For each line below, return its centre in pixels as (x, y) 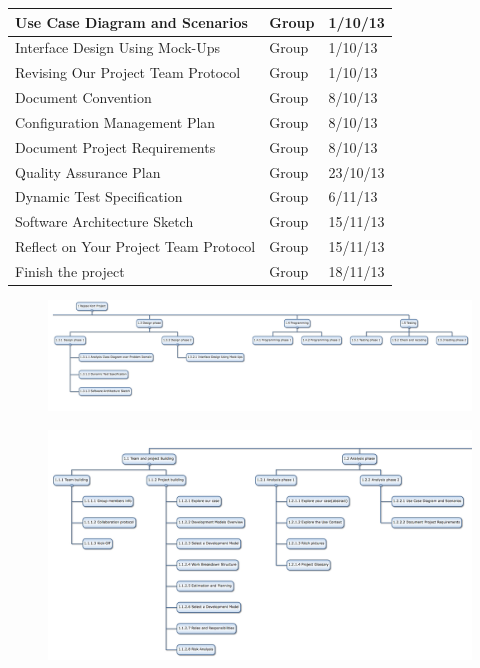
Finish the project (70, 270)
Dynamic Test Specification (99, 196)
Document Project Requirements (115, 146)
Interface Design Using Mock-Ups (118, 47)
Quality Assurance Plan (88, 171)
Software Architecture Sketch (104, 221)
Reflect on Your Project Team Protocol (135, 246)
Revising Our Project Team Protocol (128, 72)
